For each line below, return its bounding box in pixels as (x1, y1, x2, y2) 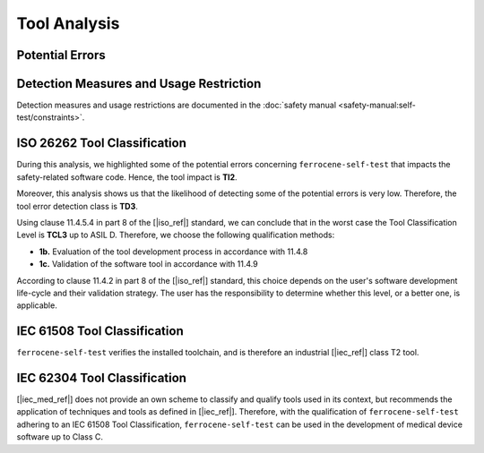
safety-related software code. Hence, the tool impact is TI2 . (16, 171, 238, 183)
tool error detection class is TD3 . (16, 201, 138, 211)
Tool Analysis (16, 13, 120, 33)
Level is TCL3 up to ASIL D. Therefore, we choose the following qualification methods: (16, 229, 335, 241)
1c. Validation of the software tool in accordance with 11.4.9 (39, 259, 259, 269)
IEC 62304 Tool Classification (16, 371, 187, 385)
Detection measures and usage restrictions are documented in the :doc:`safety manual (16, 99, 336, 111)
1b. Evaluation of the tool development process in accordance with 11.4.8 (39, 246, 308, 257)
